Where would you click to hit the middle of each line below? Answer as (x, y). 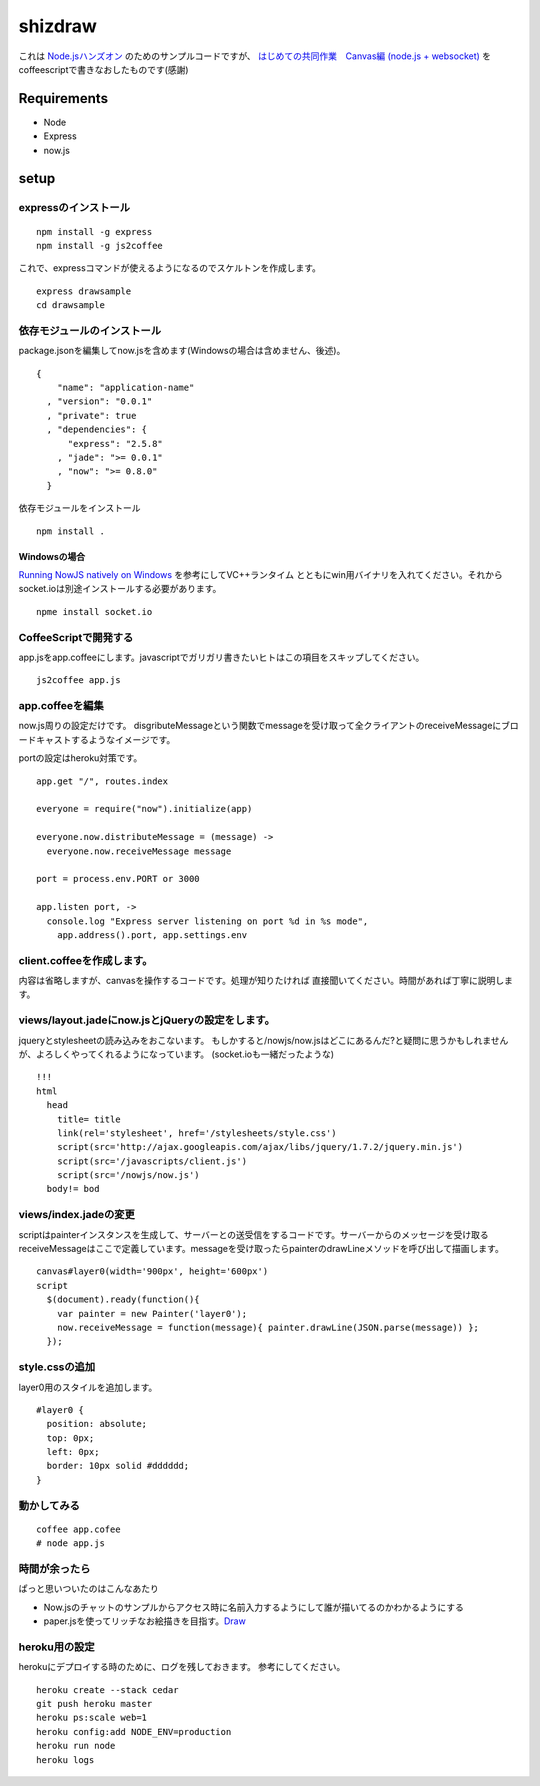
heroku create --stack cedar (107, 1689)
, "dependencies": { (97, 429)
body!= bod (73, 1189)
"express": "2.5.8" (115, 443)
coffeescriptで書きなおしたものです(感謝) (103, 69)
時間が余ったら (54, 1568)
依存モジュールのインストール (90, 330)
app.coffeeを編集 (61, 706)
